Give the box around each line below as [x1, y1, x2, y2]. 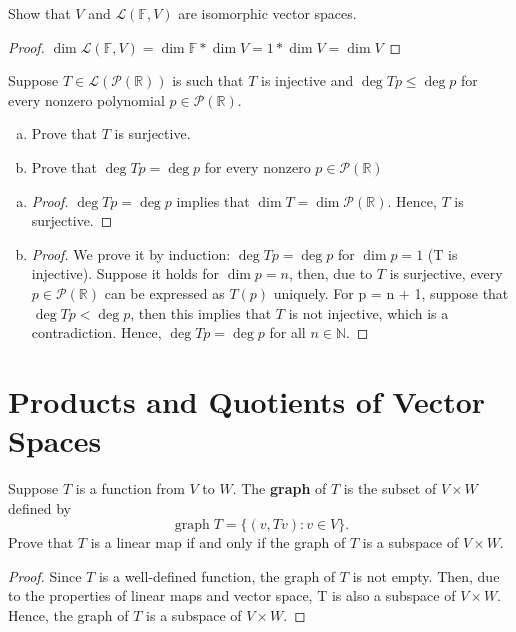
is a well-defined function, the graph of [98, 565, 336, 586]
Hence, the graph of [8, 605, 129, 625]
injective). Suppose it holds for [31, 263, 220, 284]
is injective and [261, 70, 354, 91]
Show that [8, 3, 71, 23]
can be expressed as [104, 282, 225, 303]
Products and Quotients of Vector [8, 380, 486, 421]
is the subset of [343, 478, 437, 499]
